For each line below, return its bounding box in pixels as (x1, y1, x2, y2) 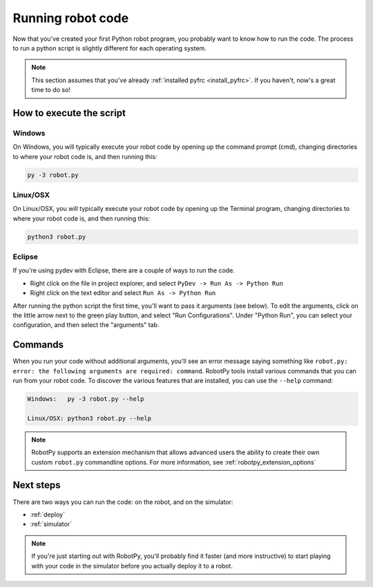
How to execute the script (12, 107, 126, 119)
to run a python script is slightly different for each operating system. (12, 44, 207, 52)
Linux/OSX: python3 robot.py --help (27, 414, 152, 422)
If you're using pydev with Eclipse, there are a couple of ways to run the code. (12, 266, 235, 274)
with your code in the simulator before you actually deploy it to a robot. (31, 561, 233, 570)
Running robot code (12, 10, 129, 26)
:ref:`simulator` (30, 520, 73, 528)
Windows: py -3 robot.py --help (27, 395, 144, 403)
